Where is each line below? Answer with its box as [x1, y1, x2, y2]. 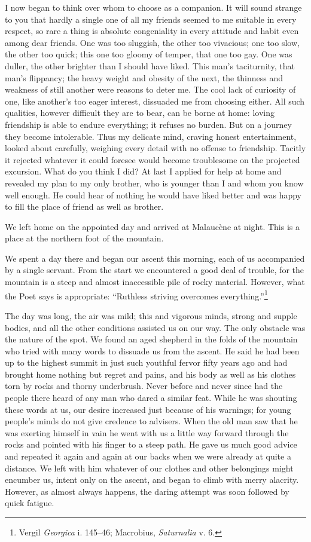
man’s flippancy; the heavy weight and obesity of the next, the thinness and [5, 71, 283, 84]
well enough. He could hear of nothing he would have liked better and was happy [5, 188, 302, 201]
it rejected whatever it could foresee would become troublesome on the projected [5, 153, 300, 166]
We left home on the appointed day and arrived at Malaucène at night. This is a [5, 220, 300, 232]
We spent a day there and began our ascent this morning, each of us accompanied [5, 252, 305, 264]
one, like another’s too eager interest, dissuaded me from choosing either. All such [5, 94, 305, 107]
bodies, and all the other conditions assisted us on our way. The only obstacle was [5, 321, 306, 333]
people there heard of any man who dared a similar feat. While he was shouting [5, 391, 297, 404]
